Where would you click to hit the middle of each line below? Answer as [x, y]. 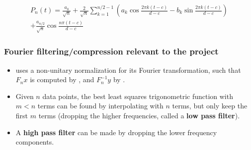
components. [35, 142]
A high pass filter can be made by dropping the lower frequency [116, 132]
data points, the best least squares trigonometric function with [138, 96]
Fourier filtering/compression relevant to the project [111, 51]
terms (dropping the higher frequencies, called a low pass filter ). [139, 115]
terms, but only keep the [210, 106]
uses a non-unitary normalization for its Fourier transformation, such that [128, 70]
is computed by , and [62, 79]
